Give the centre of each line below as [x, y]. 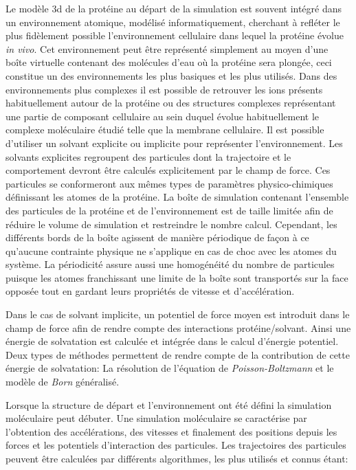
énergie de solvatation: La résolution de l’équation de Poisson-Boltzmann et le [170, 368]
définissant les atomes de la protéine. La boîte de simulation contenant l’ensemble [177, 197]
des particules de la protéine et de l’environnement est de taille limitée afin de [169, 210]
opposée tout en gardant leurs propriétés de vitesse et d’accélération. [150, 291]
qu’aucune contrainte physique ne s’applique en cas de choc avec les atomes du [171, 250]
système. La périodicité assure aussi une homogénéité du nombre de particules [170, 264]
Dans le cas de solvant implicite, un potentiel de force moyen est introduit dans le [178, 314]
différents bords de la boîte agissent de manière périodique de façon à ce [157, 237]
